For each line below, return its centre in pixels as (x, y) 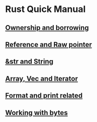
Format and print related (44, 96)
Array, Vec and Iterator (41, 78)
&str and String (29, 62)
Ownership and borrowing (47, 28)
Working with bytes (36, 113)
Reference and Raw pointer (48, 44)
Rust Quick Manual (45, 9)
